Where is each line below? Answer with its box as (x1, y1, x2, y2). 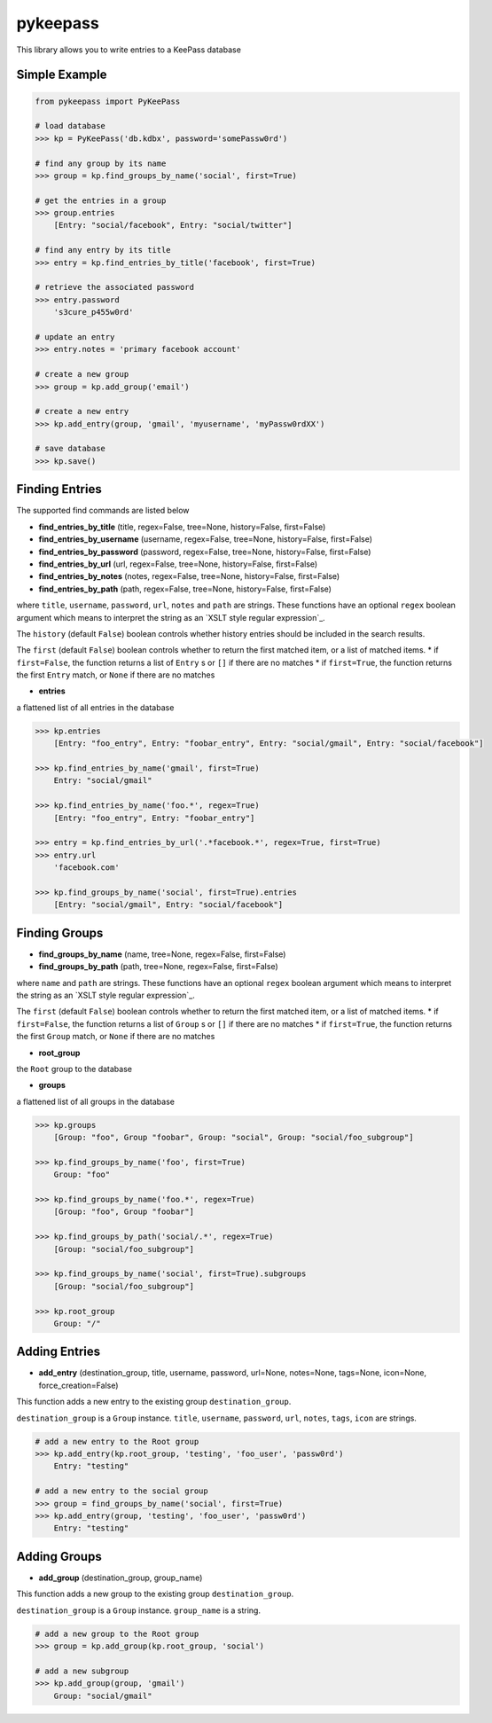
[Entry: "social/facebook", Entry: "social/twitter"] (53, 220, 293, 231)
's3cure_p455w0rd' (53, 307, 134, 317)
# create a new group (35, 369, 129, 380)
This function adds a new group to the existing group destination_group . (16, 1588, 294, 1600)
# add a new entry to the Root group (35, 1437, 199, 1446)
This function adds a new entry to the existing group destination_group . (16, 1397, 292, 1407)
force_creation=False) (38, 1380, 119, 1390)
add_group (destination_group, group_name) (38, 1572, 203, 1583)
